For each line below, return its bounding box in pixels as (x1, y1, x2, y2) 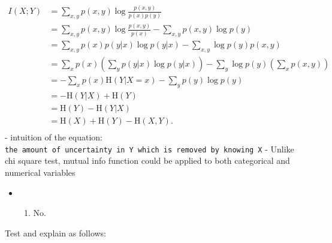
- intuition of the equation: (5, 131, 102, 143)
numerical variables (5, 166, 76, 178)
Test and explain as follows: (5, 226, 107, 239)
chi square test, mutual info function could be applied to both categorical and (5, 154, 290, 167)
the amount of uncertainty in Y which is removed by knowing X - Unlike (5, 142, 294, 155)
